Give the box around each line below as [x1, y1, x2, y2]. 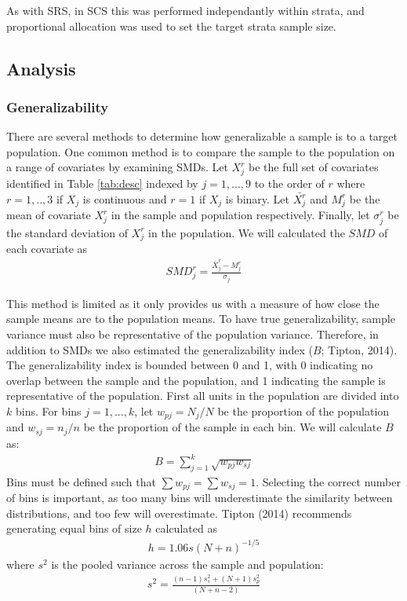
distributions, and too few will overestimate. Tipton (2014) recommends [6, 504, 352, 521]
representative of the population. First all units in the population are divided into [6, 387, 399, 404]
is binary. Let [225, 190, 290, 207]
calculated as [155, 520, 217, 537]
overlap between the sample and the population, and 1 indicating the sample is [6, 372, 386, 388]
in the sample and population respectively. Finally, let [111, 207, 370, 223]
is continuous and [82, 190, 167, 207]
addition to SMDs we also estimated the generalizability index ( [6, 341, 313, 357]
